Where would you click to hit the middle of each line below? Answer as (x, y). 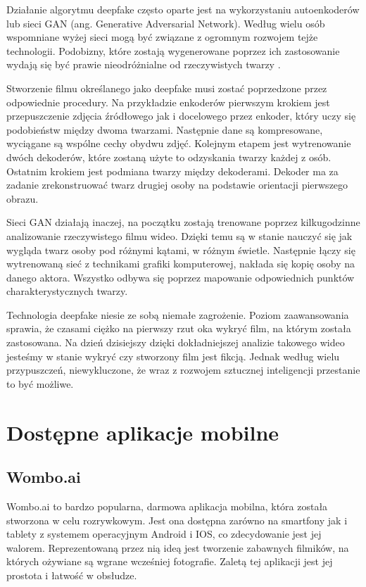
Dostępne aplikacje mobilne (143, 432)
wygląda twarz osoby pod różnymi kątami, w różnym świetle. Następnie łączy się (181, 250)
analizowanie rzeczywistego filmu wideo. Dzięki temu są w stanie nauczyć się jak (179, 235)
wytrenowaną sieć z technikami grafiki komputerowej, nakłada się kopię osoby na (181, 264)
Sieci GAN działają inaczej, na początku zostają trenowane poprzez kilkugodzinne (183, 222)
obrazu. (23, 198)
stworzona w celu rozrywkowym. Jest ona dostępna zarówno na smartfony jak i (177, 520)
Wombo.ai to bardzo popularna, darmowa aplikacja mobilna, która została (167, 506)
